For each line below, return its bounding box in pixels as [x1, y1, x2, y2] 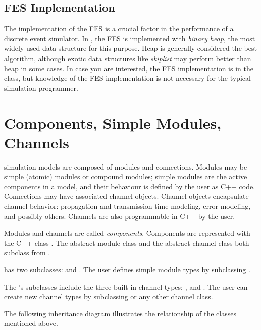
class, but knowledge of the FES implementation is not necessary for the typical [4, 73, 251, 83]
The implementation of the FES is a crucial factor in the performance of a [4, 23, 234, 34]
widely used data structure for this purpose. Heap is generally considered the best [4, 43, 257, 53]
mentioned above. [4, 318, 58, 328]
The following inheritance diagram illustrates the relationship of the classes [4, 308, 236, 318]
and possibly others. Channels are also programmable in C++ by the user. [4, 210, 235, 221]
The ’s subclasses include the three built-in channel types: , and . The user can [4, 281, 248, 292]
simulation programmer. [4, 82, 78, 93]
